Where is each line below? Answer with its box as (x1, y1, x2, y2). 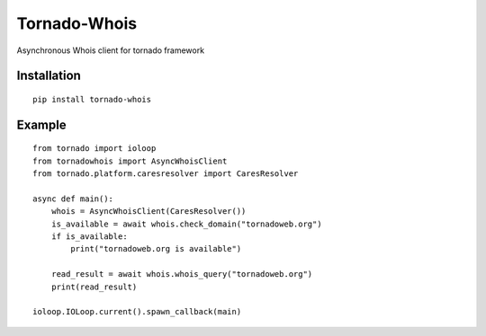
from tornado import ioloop (32, 144, 157, 154)
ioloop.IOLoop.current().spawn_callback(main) (32, 306, 242, 317)
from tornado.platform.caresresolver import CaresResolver (32, 169, 299, 179)
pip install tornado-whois (32, 94, 152, 104)
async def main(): (32, 193, 114, 204)
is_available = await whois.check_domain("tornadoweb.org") (50, 218, 323, 229)
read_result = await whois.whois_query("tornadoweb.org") (50, 270, 313, 279)
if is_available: (50, 232, 128, 242)
